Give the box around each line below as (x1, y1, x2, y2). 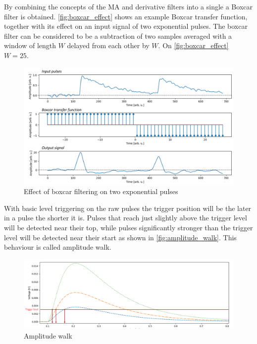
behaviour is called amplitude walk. (4, 242, 111, 252)
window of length (4, 40, 56, 51)
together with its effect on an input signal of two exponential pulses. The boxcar (4, 21, 248, 31)
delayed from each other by (67, 40, 150, 51)
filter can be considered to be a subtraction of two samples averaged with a (4, 30, 232, 41)
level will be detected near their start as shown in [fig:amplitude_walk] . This (4, 232, 237, 242)
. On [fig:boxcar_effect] (158, 40, 229, 51)
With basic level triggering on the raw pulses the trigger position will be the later (4, 203, 252, 213)
